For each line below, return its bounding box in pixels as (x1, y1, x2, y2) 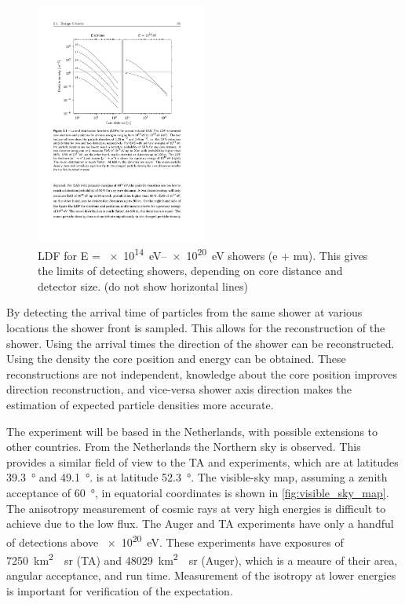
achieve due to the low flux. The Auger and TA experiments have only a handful (6, 515, 394, 532)
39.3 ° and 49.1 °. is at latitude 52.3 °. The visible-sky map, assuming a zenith (6, 469, 388, 485)
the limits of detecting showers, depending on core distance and (38, 262, 343, 279)
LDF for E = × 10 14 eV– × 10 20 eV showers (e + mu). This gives (38, 245, 368, 263)
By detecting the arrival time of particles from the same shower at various (6, 304, 363, 320)
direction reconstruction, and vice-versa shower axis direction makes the (6, 381, 352, 397)
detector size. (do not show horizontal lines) (38, 277, 248, 294)
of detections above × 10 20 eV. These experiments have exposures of (6, 531, 344, 550)
